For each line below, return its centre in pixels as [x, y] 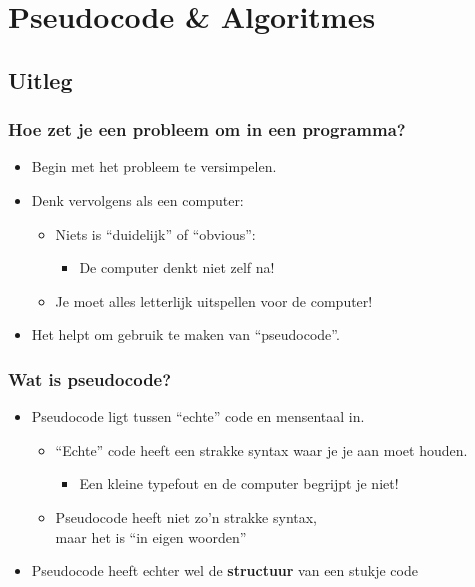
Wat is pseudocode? [90, 378]
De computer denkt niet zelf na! [177, 267]
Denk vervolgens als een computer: [137, 199]
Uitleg [40, 79]
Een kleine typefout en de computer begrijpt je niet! [239, 483]
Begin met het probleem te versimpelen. [154, 166]
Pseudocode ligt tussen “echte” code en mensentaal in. [198, 416]
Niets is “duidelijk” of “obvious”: [155, 233]
